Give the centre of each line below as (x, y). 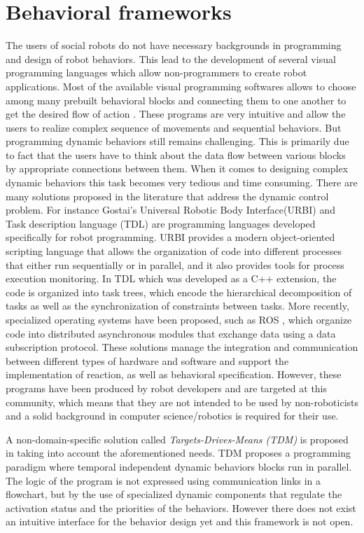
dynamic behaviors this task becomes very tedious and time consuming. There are (182, 182)
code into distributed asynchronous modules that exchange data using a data (171, 333)
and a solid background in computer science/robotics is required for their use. (172, 416)
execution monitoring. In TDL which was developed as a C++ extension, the (171, 278)
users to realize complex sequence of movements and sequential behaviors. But (174, 127)
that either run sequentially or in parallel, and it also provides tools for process (175, 264)
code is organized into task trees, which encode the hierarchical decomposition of (179, 292)
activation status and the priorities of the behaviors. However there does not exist (181, 507)
